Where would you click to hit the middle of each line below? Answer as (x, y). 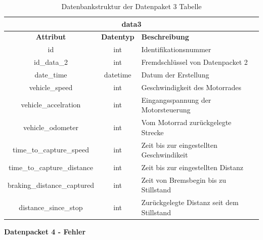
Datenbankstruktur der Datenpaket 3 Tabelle (131, 6)
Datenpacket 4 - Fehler (45, 231)
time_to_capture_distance (51, 167)
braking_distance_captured (51, 185)
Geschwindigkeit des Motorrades (191, 87)
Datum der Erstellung (175, 74)
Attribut (51, 37)
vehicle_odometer (51, 127)
